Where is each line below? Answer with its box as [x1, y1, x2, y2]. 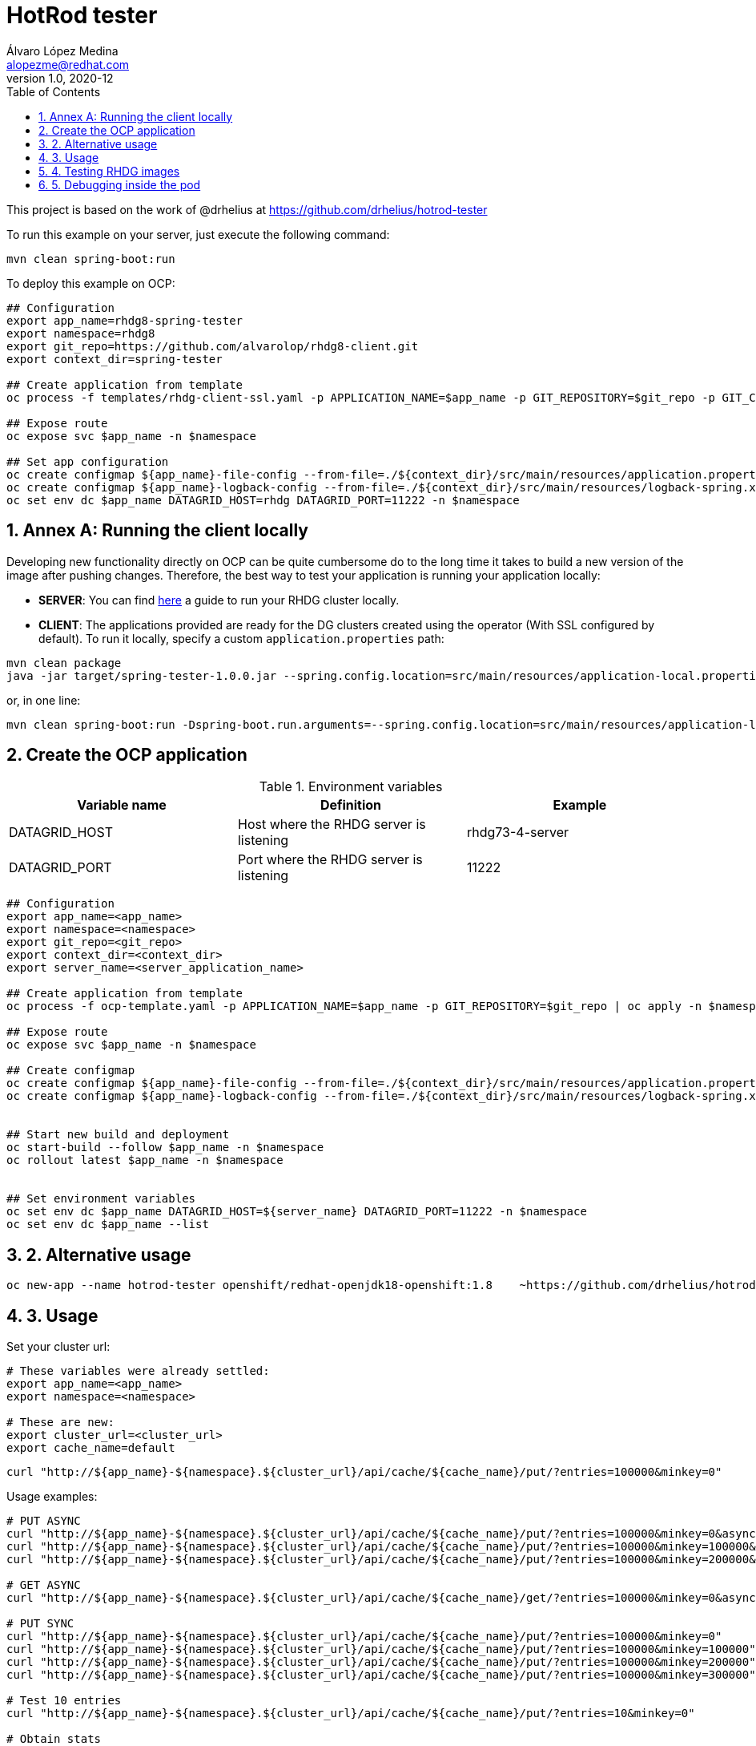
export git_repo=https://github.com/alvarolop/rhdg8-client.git [6, 339, 419, 353]
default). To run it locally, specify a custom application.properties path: [38, 631, 444, 645]
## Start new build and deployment [6, 1128, 230, 1142]
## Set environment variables [6, 1192, 196, 1206]
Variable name [77, 797, 167, 814]
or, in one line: [6, 693, 81, 707]
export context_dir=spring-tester [6, 352, 223, 366]
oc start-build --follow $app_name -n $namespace [6, 1141, 324, 1154]
